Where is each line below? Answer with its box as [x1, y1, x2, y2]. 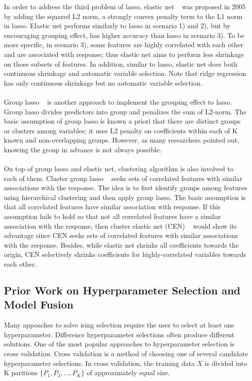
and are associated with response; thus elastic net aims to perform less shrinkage [4, 49, 244, 59]
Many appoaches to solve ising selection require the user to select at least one [4, 320, 235, 330]
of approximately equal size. [86, 367, 170, 378]
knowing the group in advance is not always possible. [4, 144, 162, 154]
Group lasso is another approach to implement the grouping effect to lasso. [4, 96, 233, 107]
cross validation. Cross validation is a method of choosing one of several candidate [4, 348, 248, 358]
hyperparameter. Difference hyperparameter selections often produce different [4, 329, 235, 339]
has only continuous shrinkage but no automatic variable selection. [4, 77, 202, 88]
